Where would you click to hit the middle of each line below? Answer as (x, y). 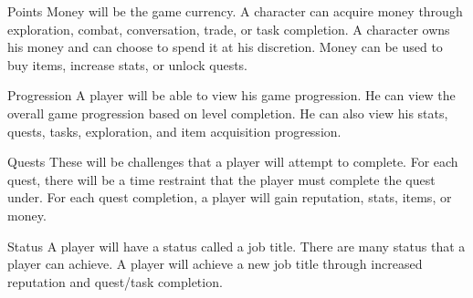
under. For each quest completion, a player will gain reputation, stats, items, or (230, 197)
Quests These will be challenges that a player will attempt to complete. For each (233, 162)
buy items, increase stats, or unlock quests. (128, 64)
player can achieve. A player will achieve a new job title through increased (215, 264)
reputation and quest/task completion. (115, 281)
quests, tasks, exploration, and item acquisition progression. (174, 131)
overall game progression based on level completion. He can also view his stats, (228, 113)
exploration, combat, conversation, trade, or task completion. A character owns (229, 29)
